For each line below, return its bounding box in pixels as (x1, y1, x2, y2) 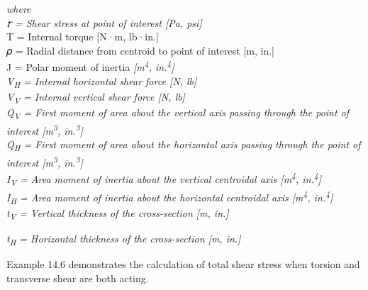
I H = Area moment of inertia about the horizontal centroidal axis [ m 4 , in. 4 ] (6, 188, 333, 206)
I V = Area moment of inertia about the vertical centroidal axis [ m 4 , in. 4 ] (6, 169, 322, 189)
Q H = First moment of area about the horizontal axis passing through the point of (6, 137, 361, 154)
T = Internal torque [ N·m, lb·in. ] (6, 29, 159, 44)
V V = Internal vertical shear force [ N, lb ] (6, 89, 185, 106)
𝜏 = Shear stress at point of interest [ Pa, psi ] (6, 15, 202, 30)
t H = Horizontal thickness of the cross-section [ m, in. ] (6, 231, 241, 248)
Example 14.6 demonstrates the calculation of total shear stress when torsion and (6, 257, 360, 272)
